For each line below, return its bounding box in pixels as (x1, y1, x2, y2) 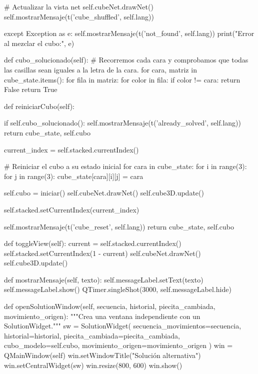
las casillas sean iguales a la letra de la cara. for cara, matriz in (4, 64, 197, 74)
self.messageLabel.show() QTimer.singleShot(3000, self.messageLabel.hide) (4, 284, 231, 294)
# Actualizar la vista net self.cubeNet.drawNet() (4, 1, 153, 11)
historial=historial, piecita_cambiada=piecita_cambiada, (4, 330, 180, 340)
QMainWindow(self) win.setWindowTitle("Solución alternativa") (4, 350, 201, 360)
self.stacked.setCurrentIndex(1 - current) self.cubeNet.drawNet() (4, 247, 201, 258)
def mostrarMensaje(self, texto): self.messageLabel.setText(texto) (4, 274, 203, 284)
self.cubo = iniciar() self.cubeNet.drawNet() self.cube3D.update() (4, 187, 204, 198)
